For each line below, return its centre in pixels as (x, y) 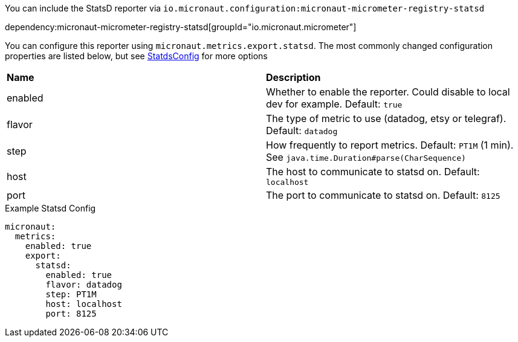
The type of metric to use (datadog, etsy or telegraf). (386, 118)
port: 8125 (71, 314)
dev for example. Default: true (334, 104)
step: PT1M (71, 294)
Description (293, 77)
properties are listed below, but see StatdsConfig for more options (136, 56)
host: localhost (84, 304)
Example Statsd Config (50, 208)
